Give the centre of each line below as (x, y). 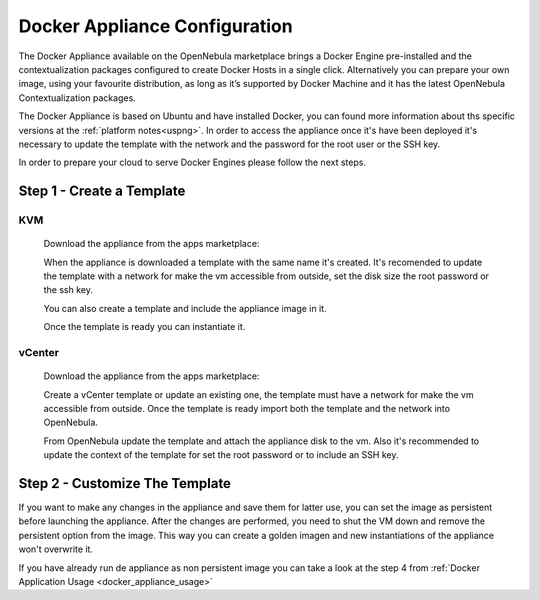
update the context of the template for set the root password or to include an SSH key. (221, 455)
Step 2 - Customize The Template (125, 483)
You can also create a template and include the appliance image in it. (185, 308)
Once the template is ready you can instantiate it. (144, 327)
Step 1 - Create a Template (102, 191)
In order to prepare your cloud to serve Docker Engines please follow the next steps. (192, 162)
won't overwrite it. (56, 549)
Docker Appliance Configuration (156, 26)
